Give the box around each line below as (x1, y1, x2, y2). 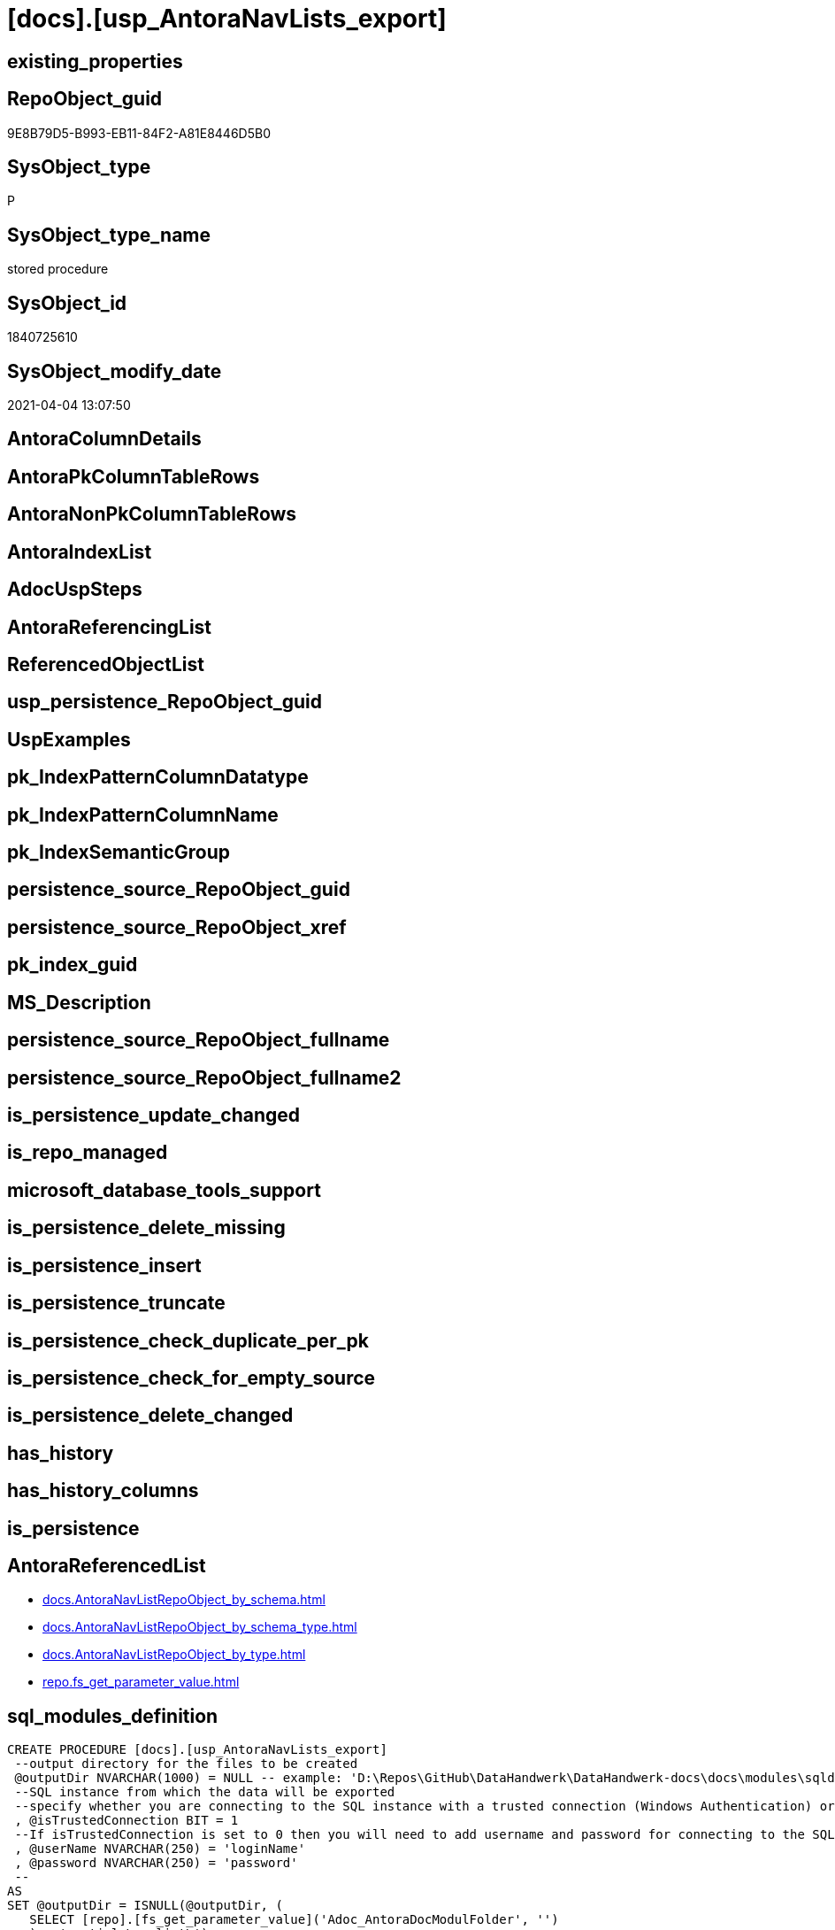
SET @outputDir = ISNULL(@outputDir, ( (7, 1898, 283, 1913)
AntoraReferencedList (7, 1555, 206, 1578)
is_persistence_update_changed (7, 1103, 301, 1126)
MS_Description (7, 991, 151, 1014)
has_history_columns (7, 1479, 199, 1502)
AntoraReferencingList (7, 615, 212, 638)
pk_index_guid (7, 953, 138, 977)
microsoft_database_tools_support (7, 1178, 321, 1201)
